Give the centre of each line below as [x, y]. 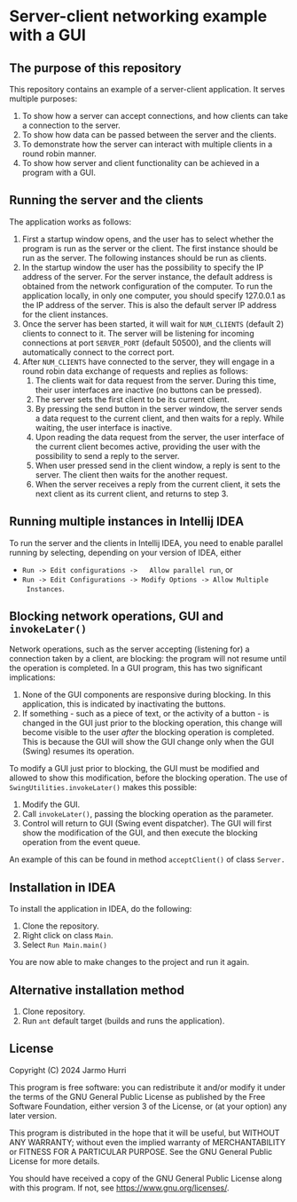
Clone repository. [54, 1012]
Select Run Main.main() [65, 945]
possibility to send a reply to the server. [107, 455]
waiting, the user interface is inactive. [104, 427]
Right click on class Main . [67, 936]
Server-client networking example [138, 16]
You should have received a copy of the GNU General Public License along [145, 1178]
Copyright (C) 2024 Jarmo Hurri [68, 1070]
